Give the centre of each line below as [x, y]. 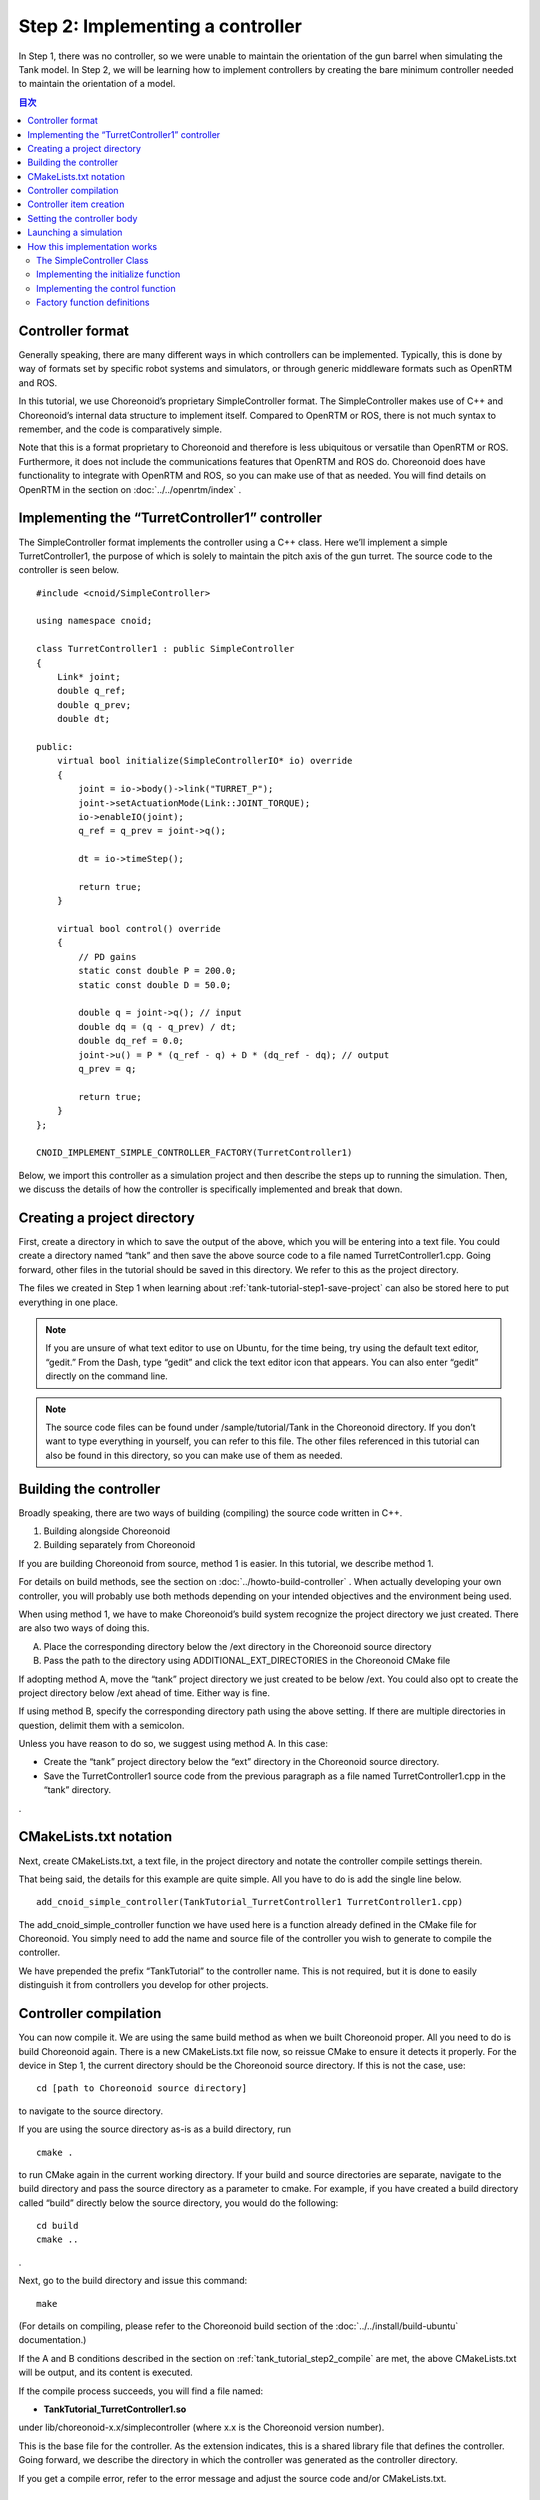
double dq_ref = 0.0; [131, 1041]
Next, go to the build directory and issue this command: [133, 2281]
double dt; [83, 719]
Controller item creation [76, 204]
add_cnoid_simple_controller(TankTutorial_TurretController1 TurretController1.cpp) [250, 1902]
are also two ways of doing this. [84, 1628]
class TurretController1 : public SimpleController [165, 649]
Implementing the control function [106, 288]
